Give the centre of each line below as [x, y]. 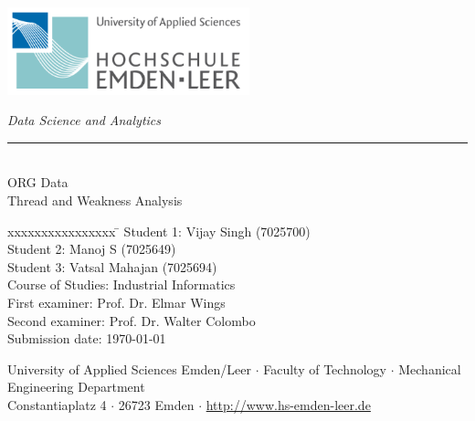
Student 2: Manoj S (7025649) [92, 249]
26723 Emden [156, 404]
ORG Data [38, 182]
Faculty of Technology [325, 368]
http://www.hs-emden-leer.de [288, 404]
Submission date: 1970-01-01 [87, 338]
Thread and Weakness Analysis [95, 200]
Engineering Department [76, 387]
